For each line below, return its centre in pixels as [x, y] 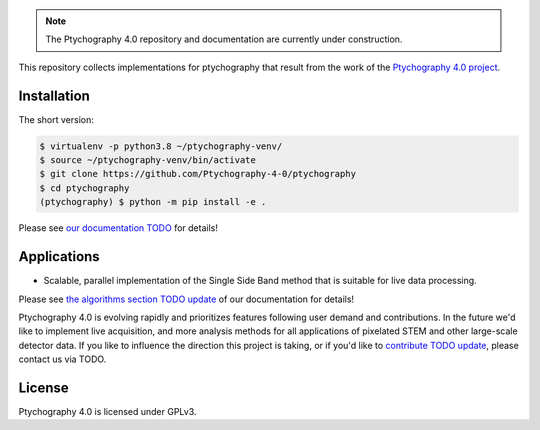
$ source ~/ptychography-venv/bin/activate [148, 160]
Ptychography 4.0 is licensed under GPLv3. [107, 411]
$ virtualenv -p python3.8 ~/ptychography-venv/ [161, 146]
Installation [54, 95]
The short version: [56, 119]
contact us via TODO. [62, 359]
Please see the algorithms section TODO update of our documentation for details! [186, 299]
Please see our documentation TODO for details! [118, 228]
